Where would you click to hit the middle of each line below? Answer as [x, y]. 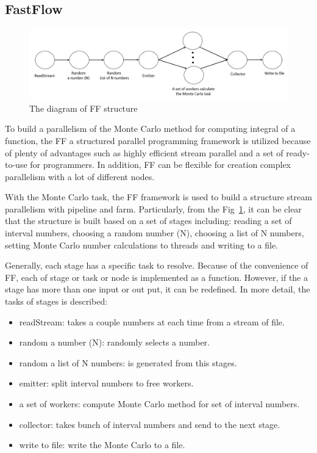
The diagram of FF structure [84, 108]
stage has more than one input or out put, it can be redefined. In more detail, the [158, 289]
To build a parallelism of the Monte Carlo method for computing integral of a [150, 129]
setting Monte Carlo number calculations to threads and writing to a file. [142, 245]
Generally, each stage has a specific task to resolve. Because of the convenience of [157, 265]
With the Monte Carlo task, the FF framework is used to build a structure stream [158, 197]
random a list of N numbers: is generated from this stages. [128, 362]
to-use [16, 165]
